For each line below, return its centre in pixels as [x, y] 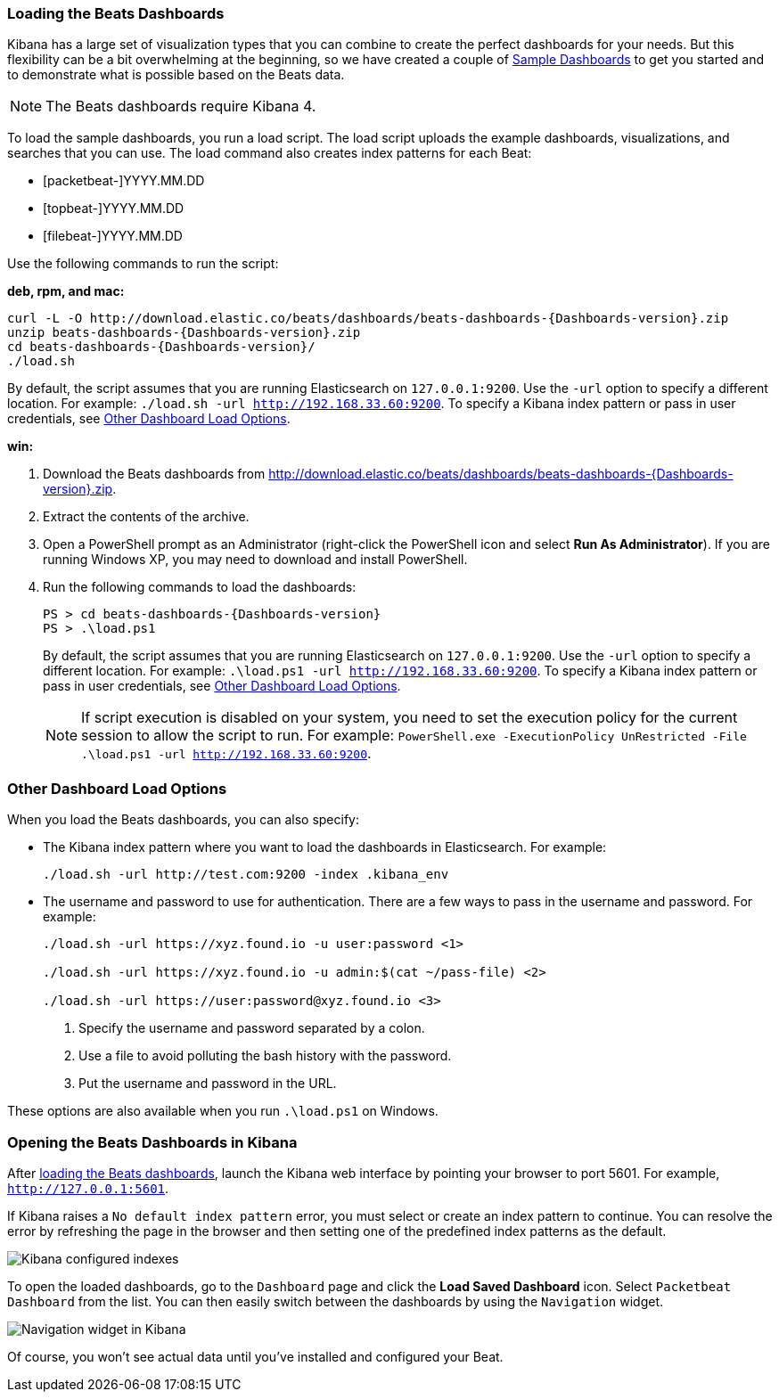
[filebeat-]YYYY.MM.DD [113, 236]
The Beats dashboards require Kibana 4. [181, 106]
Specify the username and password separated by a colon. [252, 1028]
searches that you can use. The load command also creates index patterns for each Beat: [270, 153]
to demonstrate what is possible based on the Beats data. [176, 75]
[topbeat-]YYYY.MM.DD [114, 209]
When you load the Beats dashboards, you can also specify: [184, 820]
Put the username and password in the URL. [208, 1084]
